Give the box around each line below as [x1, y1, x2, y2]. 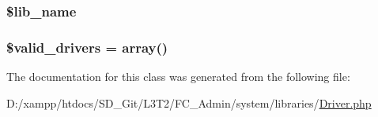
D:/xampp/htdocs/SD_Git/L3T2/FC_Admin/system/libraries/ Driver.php [6, 94, 372, 111]
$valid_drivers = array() [6, 37, 168, 57]
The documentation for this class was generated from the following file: [6, 68, 350, 85]
